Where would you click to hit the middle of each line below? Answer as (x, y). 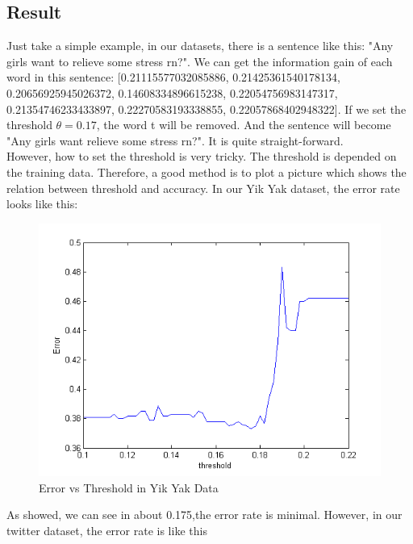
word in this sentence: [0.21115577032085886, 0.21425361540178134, (173, 77)
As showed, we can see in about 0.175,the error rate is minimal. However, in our (204, 515)
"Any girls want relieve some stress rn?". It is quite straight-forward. (175, 140)
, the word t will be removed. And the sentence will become (244, 125)
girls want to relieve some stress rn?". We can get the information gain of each (200, 61)
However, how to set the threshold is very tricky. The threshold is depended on (202, 156)
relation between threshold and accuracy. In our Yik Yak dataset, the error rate (203, 188)
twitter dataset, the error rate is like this (107, 530)
